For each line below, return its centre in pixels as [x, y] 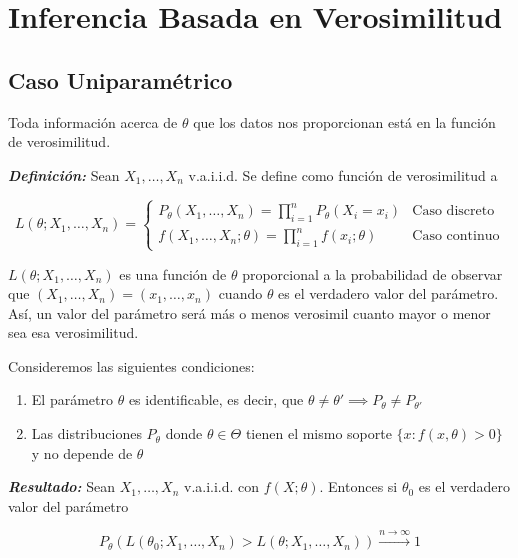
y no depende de [82, 452]
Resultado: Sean [61, 486]
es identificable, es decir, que [216, 399]
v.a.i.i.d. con [222, 486]
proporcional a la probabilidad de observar [372, 273]
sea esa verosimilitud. [73, 332]
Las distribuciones [86, 433]
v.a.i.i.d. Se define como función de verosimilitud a [343, 174]
